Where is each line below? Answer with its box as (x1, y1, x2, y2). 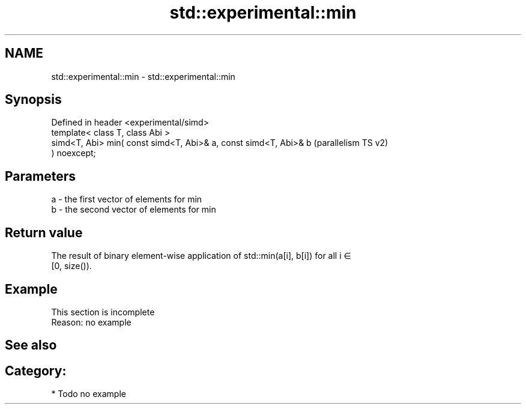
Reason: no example (51, 317, 131, 327)
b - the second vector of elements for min (51, 204, 216, 215)
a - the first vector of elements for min (51, 194, 202, 205)
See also (5, 338, 57, 353)
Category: (5, 363, 67, 378)
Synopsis (5, 92, 62, 108)
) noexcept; (51, 148, 96, 159)
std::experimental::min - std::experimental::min (51, 71, 235, 82)
